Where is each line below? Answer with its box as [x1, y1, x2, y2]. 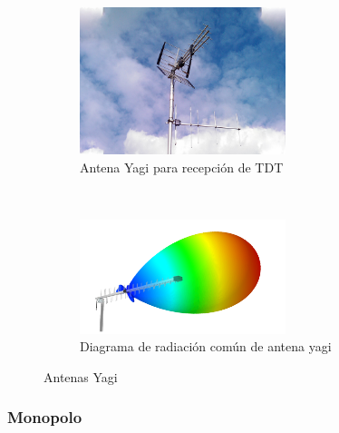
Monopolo [7, 406, 82, 428]
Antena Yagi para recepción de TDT [80, 157, 284, 176]
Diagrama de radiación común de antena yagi [80, 337, 332, 356]
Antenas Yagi [44, 367, 118, 386]
